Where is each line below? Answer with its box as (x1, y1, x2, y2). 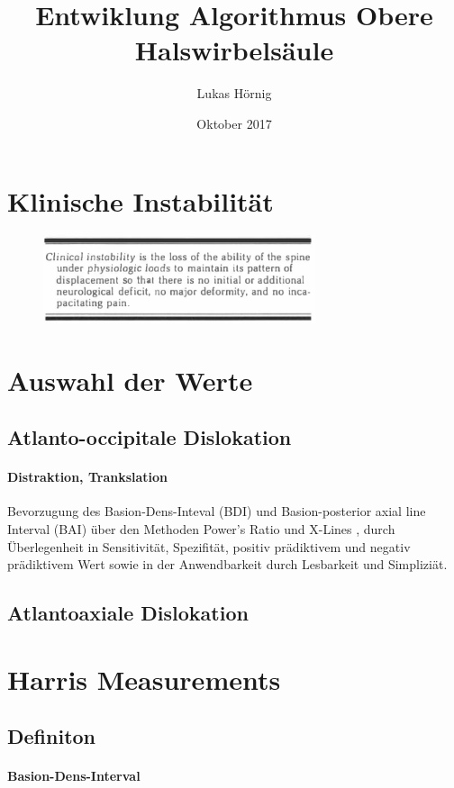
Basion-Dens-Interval (7, 766, 141, 785)
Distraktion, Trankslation (7, 467, 168, 486)
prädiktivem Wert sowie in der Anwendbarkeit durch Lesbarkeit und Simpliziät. (7, 555, 448, 574)
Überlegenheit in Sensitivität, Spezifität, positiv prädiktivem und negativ (7, 537, 411, 556)
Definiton (7, 722, 96, 750)
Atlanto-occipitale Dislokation (7, 423, 292, 451)
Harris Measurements (7, 660, 281, 697)
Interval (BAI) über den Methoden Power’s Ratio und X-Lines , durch (7, 520, 395, 539)
